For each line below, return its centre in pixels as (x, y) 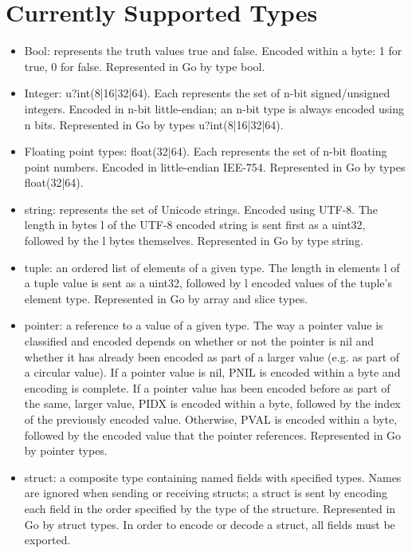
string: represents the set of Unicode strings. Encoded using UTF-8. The (201, 209)
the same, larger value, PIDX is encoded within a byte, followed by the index (212, 403)
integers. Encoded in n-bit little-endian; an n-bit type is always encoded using (214, 108)
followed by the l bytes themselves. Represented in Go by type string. (194, 241)
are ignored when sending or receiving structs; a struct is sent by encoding (206, 493)
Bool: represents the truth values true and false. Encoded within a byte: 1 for (213, 51)
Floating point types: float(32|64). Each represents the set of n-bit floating (206, 151)
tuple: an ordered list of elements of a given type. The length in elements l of (212, 267)
